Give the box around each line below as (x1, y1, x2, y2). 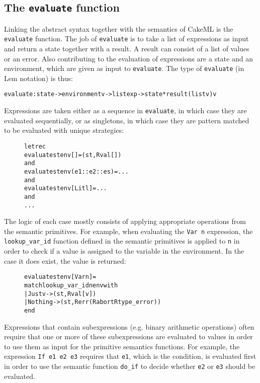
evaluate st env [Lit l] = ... (24, 185, 107, 192)
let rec (24, 142, 46, 150)
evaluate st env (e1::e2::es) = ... (24, 168, 129, 175)
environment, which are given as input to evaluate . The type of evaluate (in (4, 63, 244, 73)
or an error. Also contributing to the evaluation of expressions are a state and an (4, 53, 253, 63)
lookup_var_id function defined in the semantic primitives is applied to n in (4, 236, 240, 246)
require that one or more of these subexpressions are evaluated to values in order (4, 331, 253, 342)
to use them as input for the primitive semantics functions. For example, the (4, 341, 240, 351)
